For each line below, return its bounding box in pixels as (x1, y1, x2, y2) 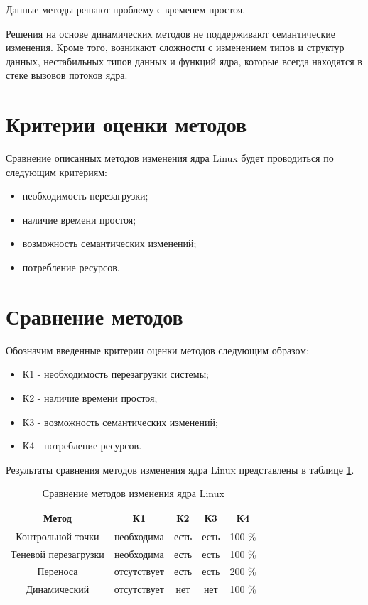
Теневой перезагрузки (11, 546, 104, 561)
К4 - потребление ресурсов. (22, 438, 142, 453)
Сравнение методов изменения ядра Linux (42, 486, 224, 501)
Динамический (26, 582, 90, 596)
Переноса (37, 564, 78, 579)
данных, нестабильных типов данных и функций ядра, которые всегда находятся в (6, 53, 362, 68)
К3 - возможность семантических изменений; (22, 414, 218, 429)
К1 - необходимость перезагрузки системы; (22, 366, 209, 381)
